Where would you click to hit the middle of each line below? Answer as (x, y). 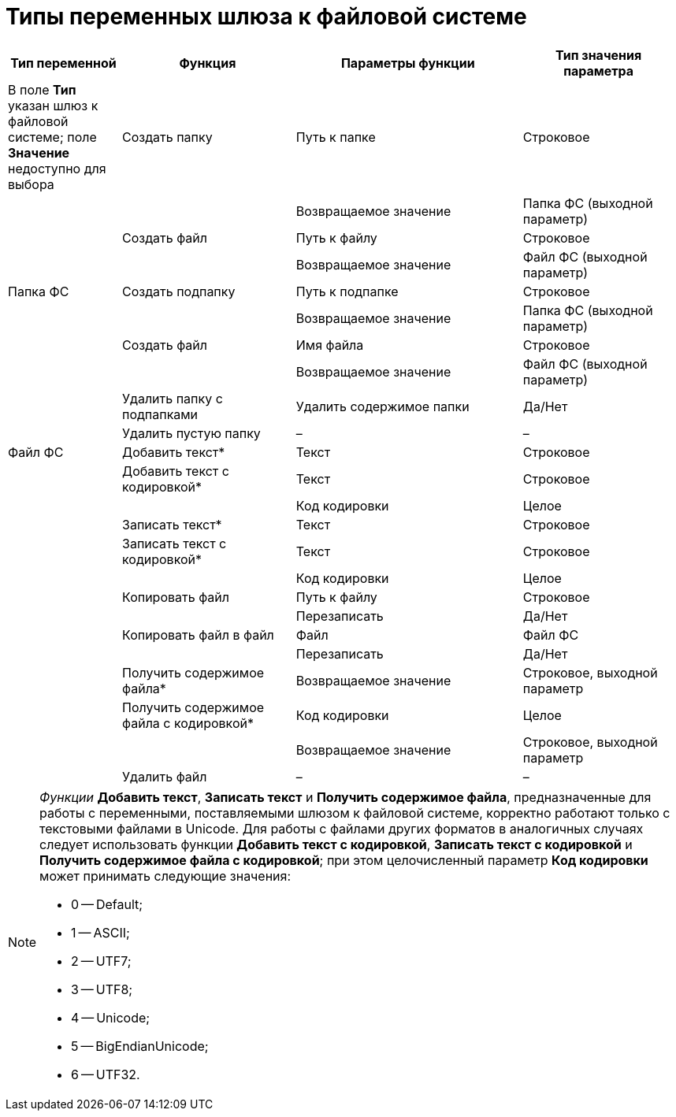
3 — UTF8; (102, 989)
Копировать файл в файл (198, 635)
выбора (31, 184)
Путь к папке (336, 137)
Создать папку (167, 137)
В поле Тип (42, 89)
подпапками (160, 414)
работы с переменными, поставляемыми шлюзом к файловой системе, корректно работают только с (355, 813)
